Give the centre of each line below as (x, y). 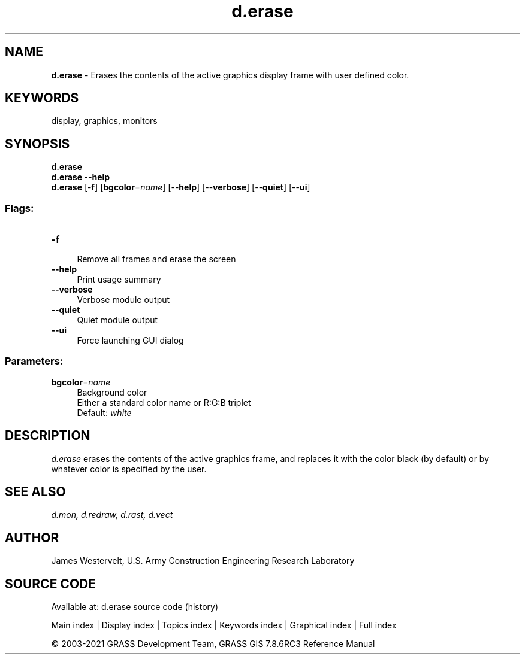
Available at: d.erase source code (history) (135, 607)
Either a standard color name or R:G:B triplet (164, 402)
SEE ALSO (35, 492)
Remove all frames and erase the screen (156, 259)
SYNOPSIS (37, 144)
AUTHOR (32, 537)
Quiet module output (117, 320)
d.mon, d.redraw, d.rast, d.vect (112, 515)
